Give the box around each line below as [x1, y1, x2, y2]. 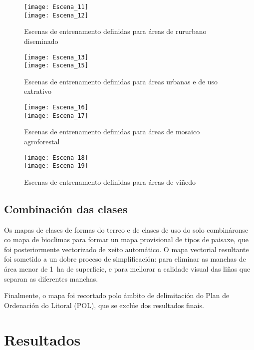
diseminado [24, 35, 58, 46]
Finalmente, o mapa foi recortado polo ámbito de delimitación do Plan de [4, 290, 230, 301]
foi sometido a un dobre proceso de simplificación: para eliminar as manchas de [4, 254, 246, 264]
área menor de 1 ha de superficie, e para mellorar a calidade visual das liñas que [4, 263, 251, 274]
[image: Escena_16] [24, 104, 88, 111]
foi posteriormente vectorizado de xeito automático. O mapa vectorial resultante [4, 244, 249, 254]
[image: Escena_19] [24, 162, 88, 170]
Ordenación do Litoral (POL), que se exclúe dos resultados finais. [4, 300, 204, 310]
